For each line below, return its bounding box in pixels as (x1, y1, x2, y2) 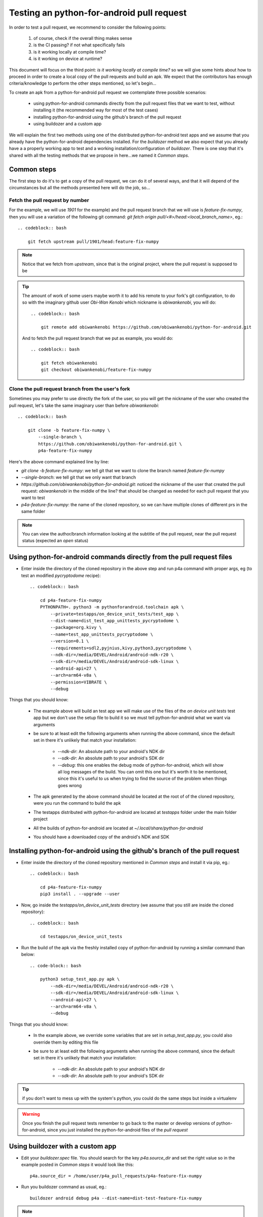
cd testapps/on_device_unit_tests (39, 934, 123, 940)
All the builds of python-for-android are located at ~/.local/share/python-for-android (33, 825, 203, 831)
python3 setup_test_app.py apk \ (39, 977, 120, 982)
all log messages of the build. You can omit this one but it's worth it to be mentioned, (57, 769, 228, 774)
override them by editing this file (33, 1039, 98, 1045)
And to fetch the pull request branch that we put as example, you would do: (22, 335, 173, 341)
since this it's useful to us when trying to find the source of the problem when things (57, 775, 227, 781)
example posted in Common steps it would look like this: (21, 1162, 134, 1168)
